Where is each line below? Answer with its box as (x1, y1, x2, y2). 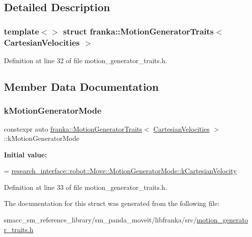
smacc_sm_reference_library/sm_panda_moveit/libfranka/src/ (4, 215, 197, 225)
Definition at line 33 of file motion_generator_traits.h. (4, 182, 167, 192)
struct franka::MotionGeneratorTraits (63, 25, 214, 37)
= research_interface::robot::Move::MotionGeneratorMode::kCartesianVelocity (4, 166, 237, 176)
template (4, 25, 39, 37)
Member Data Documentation (4, 79, 159, 94)
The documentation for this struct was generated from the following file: (4, 198, 219, 208)
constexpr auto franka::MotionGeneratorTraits (4, 123, 143, 134)
